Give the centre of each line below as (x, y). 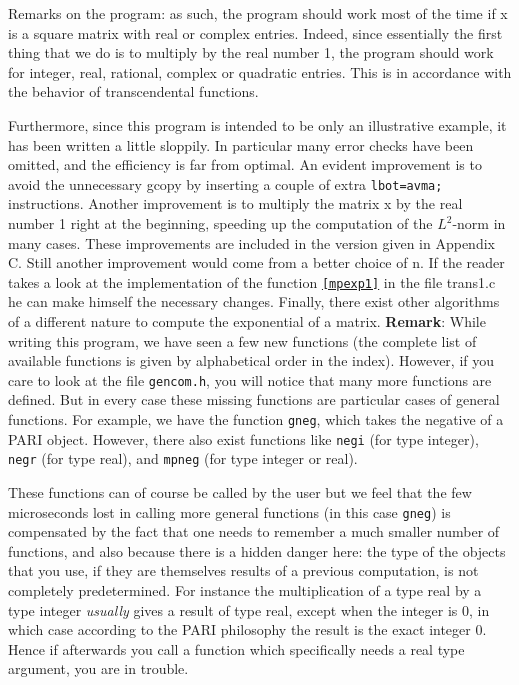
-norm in (479, 223)
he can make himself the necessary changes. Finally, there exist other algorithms (254, 301)
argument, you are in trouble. (98, 668)
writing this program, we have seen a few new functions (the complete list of (242, 340)
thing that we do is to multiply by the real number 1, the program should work (251, 52)
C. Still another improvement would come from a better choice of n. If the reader (256, 262)
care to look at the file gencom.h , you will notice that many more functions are (250, 379)
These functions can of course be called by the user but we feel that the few (240, 492)
